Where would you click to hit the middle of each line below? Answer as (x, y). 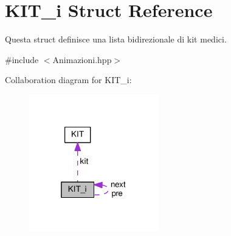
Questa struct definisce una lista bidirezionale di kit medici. (116, 39)
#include (22, 59)
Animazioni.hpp (82, 59)
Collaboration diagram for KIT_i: (68, 80)
